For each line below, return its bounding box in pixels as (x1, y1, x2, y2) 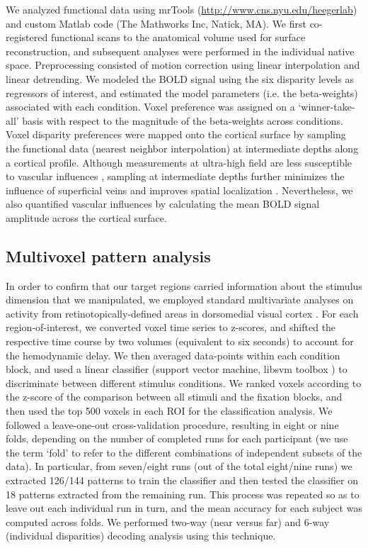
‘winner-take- (298, 99, 355, 114)
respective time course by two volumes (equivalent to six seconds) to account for (6, 334, 354, 349)
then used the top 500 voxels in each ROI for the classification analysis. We (6, 403, 333, 418)
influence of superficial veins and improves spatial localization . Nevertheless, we (6, 182, 353, 197)
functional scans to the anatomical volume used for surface (50, 30, 306, 45)
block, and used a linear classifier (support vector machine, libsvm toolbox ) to (6, 362, 347, 376)
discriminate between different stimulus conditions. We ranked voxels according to (6, 375, 362, 390)
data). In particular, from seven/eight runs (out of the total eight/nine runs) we (6, 459, 352, 474)
